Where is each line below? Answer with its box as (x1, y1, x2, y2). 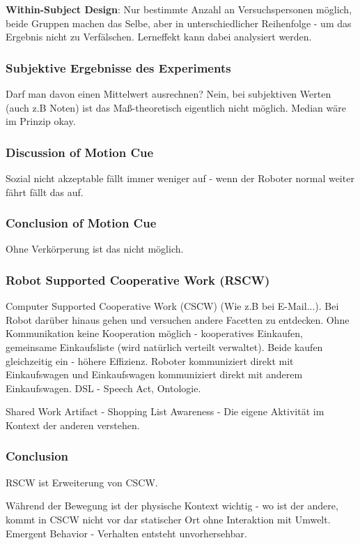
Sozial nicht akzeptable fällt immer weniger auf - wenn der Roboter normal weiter (6, 171, 354, 185)
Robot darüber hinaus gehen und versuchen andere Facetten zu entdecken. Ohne (6, 312, 350, 327)
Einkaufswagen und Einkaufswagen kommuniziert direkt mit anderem (6, 367, 303, 382)
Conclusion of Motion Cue (6, 214, 157, 232)
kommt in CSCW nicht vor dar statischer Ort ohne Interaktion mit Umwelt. (6, 512, 331, 526)
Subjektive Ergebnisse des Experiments (6, 59, 231, 76)
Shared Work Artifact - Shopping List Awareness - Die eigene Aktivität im (6, 404, 324, 419)
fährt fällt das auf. (6, 184, 84, 199)
